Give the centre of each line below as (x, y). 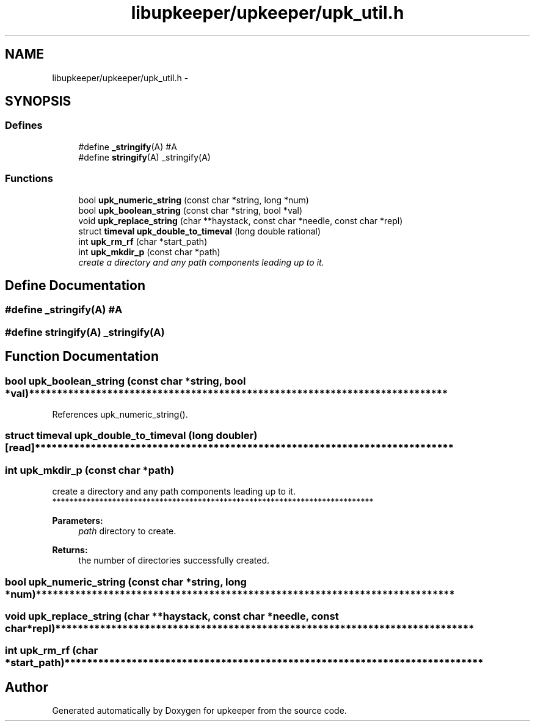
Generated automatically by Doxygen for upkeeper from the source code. (199, 711)
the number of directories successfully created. (174, 561)
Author (27, 687)
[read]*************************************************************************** (229, 448)
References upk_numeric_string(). (120, 414)
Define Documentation (75, 285)
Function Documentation (82, 357)
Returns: (70, 550)
